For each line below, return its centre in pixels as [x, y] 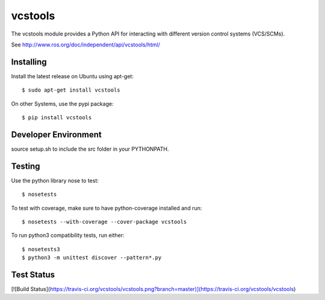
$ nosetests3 [41, 249]
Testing [26, 166]
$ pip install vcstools [57, 118]
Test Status [33, 274]
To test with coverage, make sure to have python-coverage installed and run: [107, 208]
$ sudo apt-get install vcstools [71, 90]
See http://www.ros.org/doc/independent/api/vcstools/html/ [86, 45]
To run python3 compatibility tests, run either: [68, 236]
